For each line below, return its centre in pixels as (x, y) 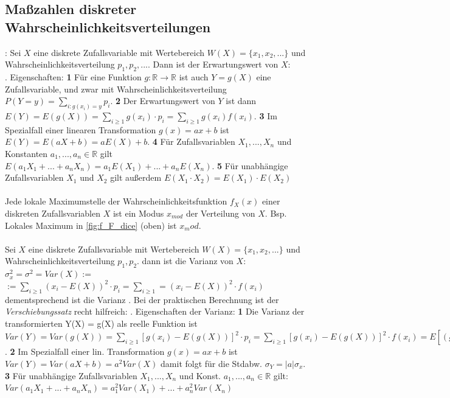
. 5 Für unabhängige (250, 165)
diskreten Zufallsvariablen (53, 213)
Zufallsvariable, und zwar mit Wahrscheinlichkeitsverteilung (116, 89)
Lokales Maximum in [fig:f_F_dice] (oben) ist (91, 225)
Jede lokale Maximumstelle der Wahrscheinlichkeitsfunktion (116, 201)
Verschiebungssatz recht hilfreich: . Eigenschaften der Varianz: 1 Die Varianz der (155, 311)
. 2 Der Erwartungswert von (163, 101)
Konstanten (26, 154)
